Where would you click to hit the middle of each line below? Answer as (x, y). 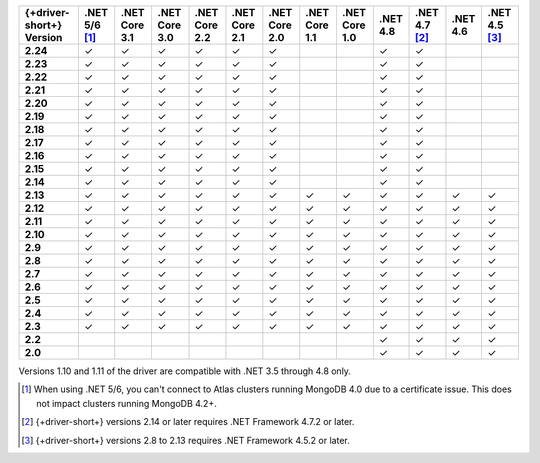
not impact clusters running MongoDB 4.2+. (126, 403)
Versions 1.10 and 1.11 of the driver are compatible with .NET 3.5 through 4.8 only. (185, 371)
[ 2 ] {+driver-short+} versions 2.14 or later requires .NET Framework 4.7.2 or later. (188, 422)
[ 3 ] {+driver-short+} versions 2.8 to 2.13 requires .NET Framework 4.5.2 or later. (185, 440)
